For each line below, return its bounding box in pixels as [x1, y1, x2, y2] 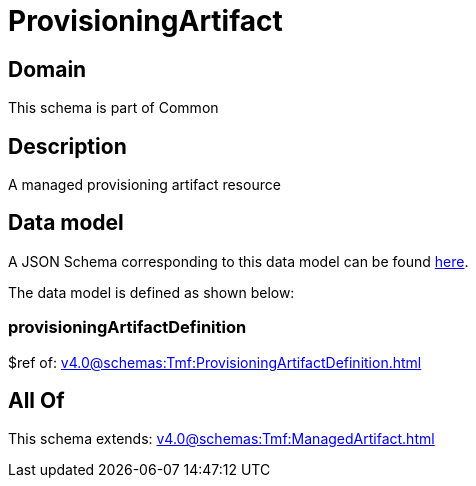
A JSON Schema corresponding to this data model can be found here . [8, 252, 469, 270]
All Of [8, 388, 65, 414]
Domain [8, 56, 87, 82]
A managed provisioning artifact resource [8, 176, 281, 194]
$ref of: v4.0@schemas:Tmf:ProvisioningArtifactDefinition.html [8, 353, 422, 371]
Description [8, 133, 127, 159]
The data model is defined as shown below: [8, 283, 295, 301]
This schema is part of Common [8, 99, 219, 117]
